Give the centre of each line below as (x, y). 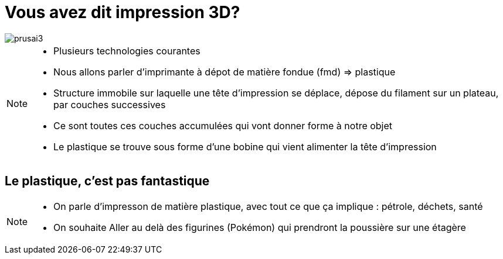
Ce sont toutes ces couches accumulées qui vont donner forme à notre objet (223, 125)
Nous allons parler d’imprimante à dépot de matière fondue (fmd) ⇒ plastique (225, 72)
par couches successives (110, 104)
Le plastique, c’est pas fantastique (107, 181)
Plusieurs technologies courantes (127, 51)
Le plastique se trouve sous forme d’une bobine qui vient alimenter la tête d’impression (245, 146)
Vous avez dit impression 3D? (123, 12)
